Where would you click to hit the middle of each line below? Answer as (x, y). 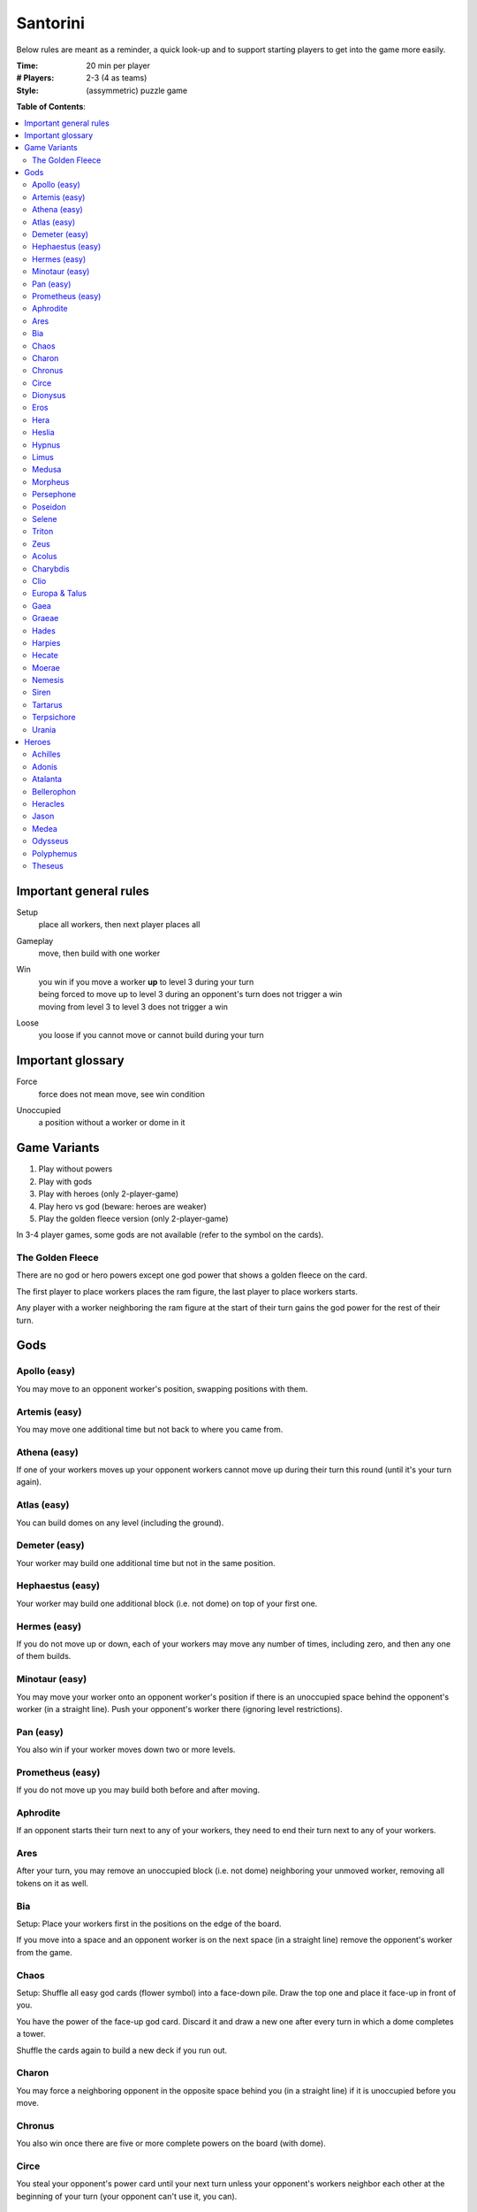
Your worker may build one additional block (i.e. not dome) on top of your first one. (167, 1603)
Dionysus (49, 396)
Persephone (54, 495)
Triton (43, 532)
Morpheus (51, 481)
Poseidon (49, 507)
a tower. (31, 2034)
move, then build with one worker (99, 953)
